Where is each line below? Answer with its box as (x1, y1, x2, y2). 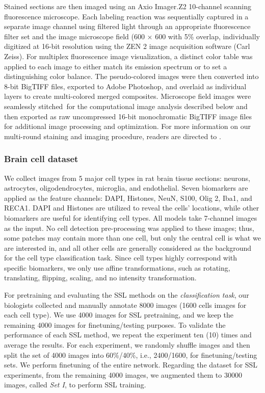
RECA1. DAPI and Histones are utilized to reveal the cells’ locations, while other (4, 202, 259, 213)
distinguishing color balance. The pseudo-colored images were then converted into (4, 71, 259, 82)
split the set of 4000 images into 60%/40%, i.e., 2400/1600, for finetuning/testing (4, 349, 257, 360)
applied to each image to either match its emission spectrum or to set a (4, 61, 227, 71)
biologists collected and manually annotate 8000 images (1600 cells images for (4, 299, 247, 310)
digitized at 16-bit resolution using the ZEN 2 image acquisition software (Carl (4, 41, 250, 51)
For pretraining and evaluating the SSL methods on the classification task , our (4, 290, 249, 300)
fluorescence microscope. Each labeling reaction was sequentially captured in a (4, 11, 249, 21)
